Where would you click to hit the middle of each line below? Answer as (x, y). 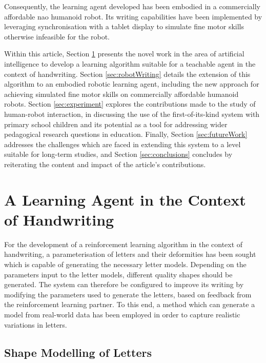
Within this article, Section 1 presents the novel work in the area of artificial (124, 54)
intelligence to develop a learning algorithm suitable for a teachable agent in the (130, 63)
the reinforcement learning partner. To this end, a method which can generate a (130, 304)
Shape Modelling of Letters (78, 352)
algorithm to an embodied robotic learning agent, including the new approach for (132, 84)
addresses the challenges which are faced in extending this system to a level (122, 144)
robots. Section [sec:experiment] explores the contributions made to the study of (130, 104)
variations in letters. (36, 324)
